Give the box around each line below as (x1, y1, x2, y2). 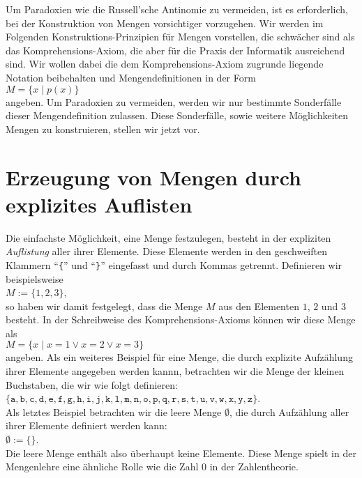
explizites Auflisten (6, 190, 193, 218)
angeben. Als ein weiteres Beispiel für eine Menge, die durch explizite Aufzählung (6, 350, 353, 364)
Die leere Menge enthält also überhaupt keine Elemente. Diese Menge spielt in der (6, 445, 356, 460)
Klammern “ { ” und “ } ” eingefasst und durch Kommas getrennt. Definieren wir (6, 257, 342, 272)
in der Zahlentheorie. (209, 459, 299, 474)
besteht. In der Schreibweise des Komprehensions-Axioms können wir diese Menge (6, 312, 356, 327)
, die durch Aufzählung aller (229, 404, 349, 419)
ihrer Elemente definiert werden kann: (6, 418, 167, 433)
